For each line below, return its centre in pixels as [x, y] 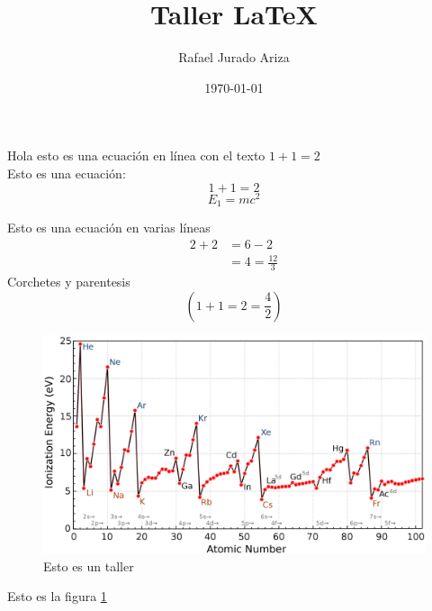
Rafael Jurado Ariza [234, 57]
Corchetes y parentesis [69, 282]
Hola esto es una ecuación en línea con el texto [136, 155]
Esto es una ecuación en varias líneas [109, 228]
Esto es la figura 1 [57, 596]
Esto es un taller [89, 565]
